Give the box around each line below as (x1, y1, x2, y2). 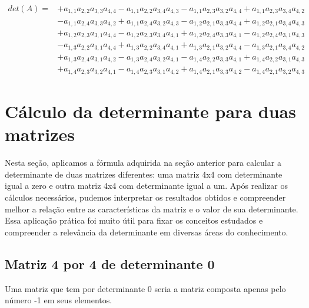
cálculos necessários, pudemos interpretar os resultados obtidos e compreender (5, 191, 286, 203)
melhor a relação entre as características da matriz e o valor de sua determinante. (5, 202, 298, 215)
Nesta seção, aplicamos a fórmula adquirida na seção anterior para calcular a (5, 156, 281, 169)
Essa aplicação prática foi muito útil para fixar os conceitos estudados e (5, 214, 263, 227)
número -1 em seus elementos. (5, 294, 112, 306)
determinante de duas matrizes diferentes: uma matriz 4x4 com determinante (5, 168, 283, 180)
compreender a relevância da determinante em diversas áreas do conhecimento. (5, 225, 288, 238)
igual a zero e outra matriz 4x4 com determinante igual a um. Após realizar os (5, 179, 288, 192)
